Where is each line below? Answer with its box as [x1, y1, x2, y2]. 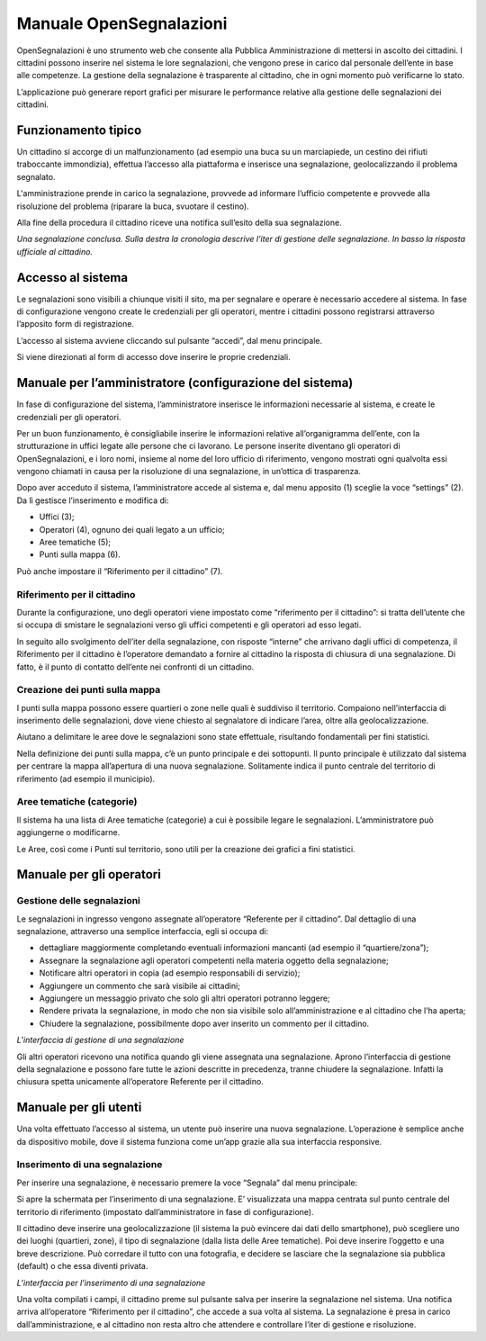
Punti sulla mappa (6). [39, 549, 121, 560]
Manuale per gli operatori [16, 867, 161, 882]
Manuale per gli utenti [16, 1100, 142, 1115]
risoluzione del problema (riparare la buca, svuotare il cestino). [16, 201, 249, 211]
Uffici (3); [39, 511, 76, 522]
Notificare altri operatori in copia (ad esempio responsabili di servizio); [39, 967, 301, 978]
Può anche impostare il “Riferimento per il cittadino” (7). [16, 565, 223, 576]
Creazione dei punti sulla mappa [16, 684, 161, 697]
